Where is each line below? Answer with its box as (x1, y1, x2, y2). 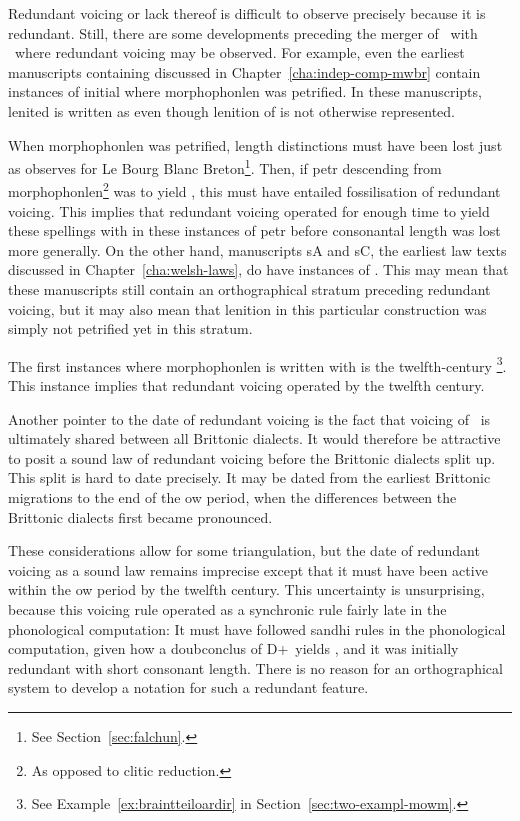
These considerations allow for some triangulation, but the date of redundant (8, 540, 480, 561)
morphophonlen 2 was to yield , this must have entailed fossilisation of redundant (8, 178, 501, 202)
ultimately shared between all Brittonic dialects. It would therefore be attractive (8, 428, 501, 449)
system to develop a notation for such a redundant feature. (8, 677, 369, 698)
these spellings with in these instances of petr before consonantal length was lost (8, 220, 501, 241)
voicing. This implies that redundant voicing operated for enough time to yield (8, 200, 490, 221)
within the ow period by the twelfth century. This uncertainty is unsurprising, (8, 579, 485, 600)
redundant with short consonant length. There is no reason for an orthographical (8, 657, 503, 678)
